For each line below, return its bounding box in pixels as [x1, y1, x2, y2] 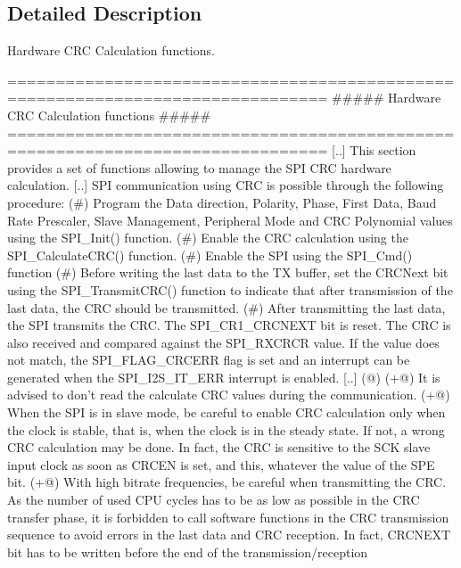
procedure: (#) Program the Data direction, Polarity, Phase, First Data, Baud [7, 193, 437, 211]
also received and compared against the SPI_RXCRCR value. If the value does [7, 333, 440, 351]
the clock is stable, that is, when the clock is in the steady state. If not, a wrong [7, 420, 445, 439]
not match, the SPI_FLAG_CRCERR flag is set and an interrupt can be [7, 350, 410, 369]
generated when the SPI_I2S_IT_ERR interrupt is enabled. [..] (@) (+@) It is [7, 367, 440, 386]
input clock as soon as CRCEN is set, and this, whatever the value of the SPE [7, 455, 435, 473]
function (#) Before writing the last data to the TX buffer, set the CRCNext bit [7, 263, 449, 282]
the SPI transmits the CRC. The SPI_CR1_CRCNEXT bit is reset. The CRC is [7, 316, 451, 334]
